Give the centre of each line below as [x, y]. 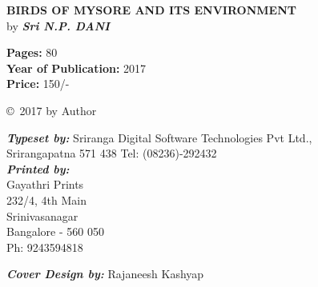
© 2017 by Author [52, 110]
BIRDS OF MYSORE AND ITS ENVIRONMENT [151, 10]
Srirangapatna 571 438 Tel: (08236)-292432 [112, 153]
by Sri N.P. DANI [58, 25]
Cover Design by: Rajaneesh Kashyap [105, 274]
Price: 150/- [38, 84]
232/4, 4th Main [46, 199]
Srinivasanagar [42, 215]
